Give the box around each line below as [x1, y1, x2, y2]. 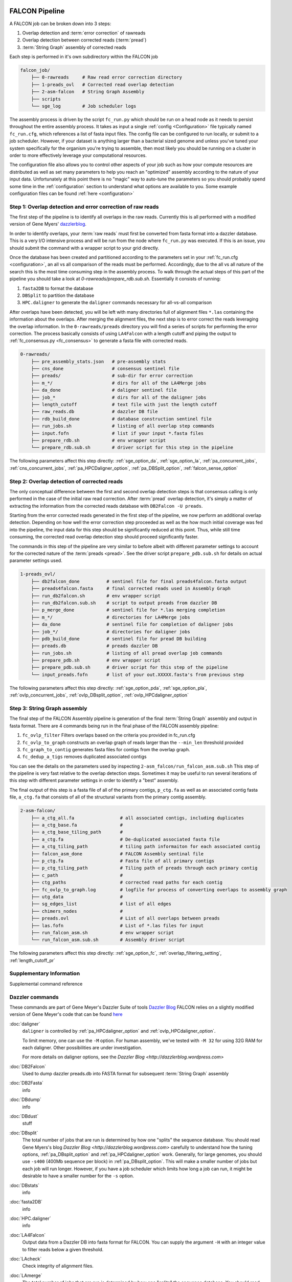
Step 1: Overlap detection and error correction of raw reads [9, 203, 159, 210]
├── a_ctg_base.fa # [31, 822, 123, 828]
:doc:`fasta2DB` [9, 1199, 43, 1205]
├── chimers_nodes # [31, 908, 123, 914]
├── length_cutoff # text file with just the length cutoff [31, 402, 217, 408]
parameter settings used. [9, 557, 62, 564]
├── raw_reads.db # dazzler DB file [31, 409, 158, 415]
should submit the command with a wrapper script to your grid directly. [9, 245, 160, 251]
